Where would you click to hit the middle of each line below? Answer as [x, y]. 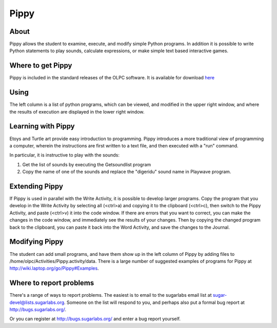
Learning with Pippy [42, 126]
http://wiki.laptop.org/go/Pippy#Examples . [54, 268]
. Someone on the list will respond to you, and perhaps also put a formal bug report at [154, 302]
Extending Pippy [36, 186]
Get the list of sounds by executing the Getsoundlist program [87, 164]
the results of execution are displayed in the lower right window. [77, 112]
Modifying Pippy [36, 242]
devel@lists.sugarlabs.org [37, 302]
